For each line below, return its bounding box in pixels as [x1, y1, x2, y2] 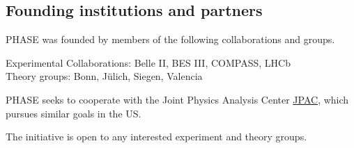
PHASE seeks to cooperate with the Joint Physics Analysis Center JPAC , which [6, 92, 349, 106]
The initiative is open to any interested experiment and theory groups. [6, 129, 307, 144]
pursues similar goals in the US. [6, 106, 141, 120]
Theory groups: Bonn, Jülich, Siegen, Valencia [6, 69, 203, 83]
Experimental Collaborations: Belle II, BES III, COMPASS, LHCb [6, 55, 291, 69]
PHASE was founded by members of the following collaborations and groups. [6, 32, 335, 47]
